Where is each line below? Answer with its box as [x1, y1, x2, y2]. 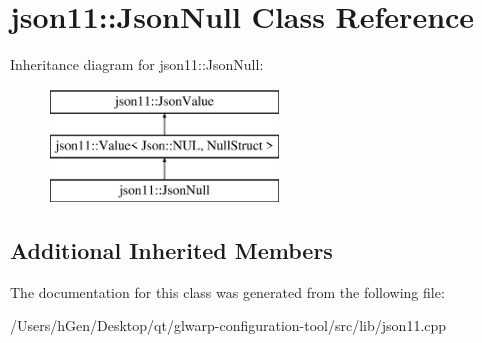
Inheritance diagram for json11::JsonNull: [10, 54, 264, 75]
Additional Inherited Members [10, 235, 333, 266]
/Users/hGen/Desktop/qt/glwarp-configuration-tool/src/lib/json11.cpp [10, 315, 447, 336]
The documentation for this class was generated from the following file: [10, 281, 445, 302]
